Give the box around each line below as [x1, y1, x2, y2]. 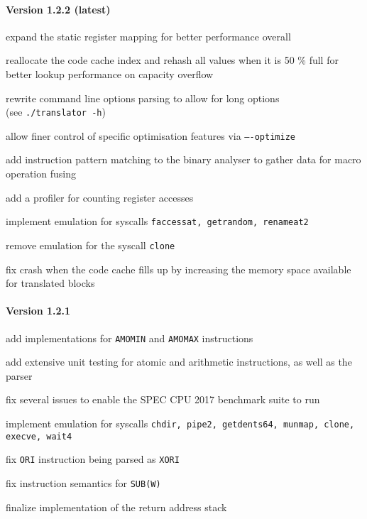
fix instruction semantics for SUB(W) [6, 475, 161, 490]
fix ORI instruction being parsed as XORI [6, 452, 180, 466]
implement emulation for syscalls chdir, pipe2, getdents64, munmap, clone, [6, 416, 355, 430]
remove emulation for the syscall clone [6, 237, 175, 252]
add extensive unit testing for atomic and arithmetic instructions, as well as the [6, 354, 352, 369]
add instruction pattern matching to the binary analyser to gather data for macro [6, 152, 361, 167]
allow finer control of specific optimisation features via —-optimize [6, 128, 295, 143]
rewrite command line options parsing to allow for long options [6, 90, 280, 105]
